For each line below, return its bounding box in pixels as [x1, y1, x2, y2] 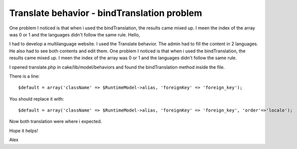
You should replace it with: [9, 96, 65, 102]
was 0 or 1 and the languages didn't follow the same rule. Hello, [9, 31, 140, 37]
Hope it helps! [9, 128, 39, 134]
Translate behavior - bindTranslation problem [9, 7, 202, 18]
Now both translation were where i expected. [9, 119, 102, 125]
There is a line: [9, 73, 40, 79]
